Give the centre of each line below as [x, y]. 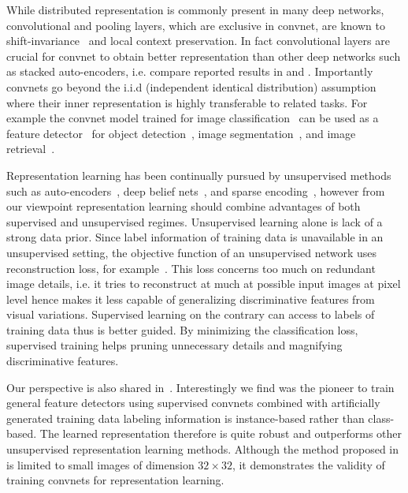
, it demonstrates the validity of [308, 464]
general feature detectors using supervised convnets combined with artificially [193, 403]
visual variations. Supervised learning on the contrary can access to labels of [191, 314]
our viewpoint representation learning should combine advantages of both [184, 206]
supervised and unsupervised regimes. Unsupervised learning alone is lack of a [195, 221]
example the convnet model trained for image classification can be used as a [193, 118]
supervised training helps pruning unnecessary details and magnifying [174, 345]
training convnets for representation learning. [115, 480]
